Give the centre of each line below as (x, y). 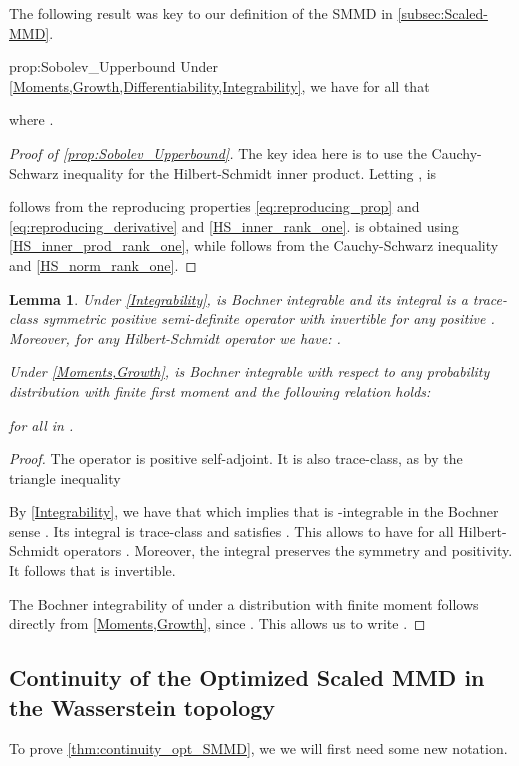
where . (31, 119)
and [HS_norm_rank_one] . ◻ (103, 264)
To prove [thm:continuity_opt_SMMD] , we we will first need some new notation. (258, 748)
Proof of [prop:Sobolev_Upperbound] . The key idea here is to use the (218, 152)
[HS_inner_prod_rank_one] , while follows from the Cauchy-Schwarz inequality (254, 245)
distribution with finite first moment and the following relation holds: (220, 390)
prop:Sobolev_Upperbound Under (114, 66)
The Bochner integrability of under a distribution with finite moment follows (244, 603)
